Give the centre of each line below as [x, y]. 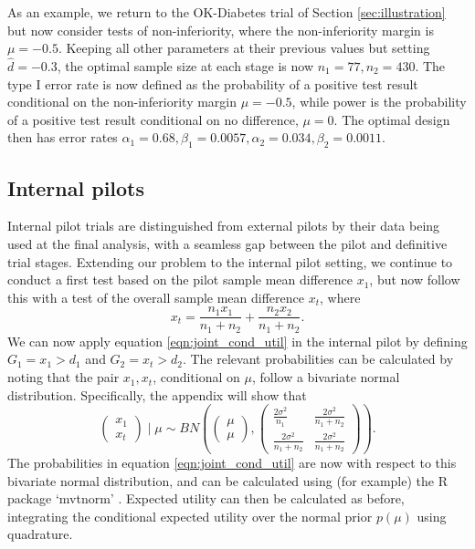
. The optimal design [392, 119]
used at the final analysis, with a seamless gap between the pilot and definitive [227, 243]
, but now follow [415, 280]
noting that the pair [63, 377]
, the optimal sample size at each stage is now [185, 66]
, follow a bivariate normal [326, 377]
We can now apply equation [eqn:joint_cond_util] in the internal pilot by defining [237, 341]
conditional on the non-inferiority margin [122, 102]
